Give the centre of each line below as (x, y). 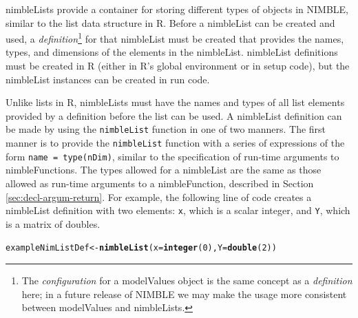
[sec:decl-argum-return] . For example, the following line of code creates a (159, 197)
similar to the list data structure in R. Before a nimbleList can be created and (170, 22)
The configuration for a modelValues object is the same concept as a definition (187, 280)
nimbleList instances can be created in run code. (108, 79)
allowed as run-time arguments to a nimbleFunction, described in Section (160, 183)
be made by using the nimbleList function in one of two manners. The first (166, 129)
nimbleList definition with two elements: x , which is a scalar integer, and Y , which (178, 210)
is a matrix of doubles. (53, 223)
